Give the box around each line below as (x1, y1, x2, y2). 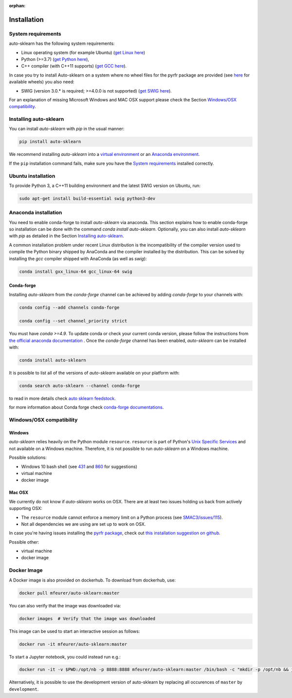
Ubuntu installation (9, 172, 55, 179)
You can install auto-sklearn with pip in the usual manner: (9, 126, 125, 132)
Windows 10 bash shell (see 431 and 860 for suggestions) (21, 463, 137, 470)
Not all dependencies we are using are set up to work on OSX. (21, 521, 146, 527)
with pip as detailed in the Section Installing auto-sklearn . (9, 233, 124, 239)
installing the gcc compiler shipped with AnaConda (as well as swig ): (9, 256, 147, 262)
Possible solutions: (9, 454, 47, 460)
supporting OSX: (9, 506, 42, 511)
